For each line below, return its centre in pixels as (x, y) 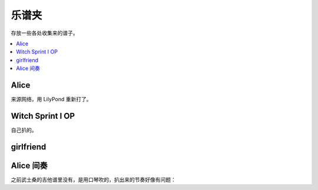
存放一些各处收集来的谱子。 (44, 33)
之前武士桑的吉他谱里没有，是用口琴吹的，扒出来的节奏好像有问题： (93, 179)
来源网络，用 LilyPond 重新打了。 (51, 99)
